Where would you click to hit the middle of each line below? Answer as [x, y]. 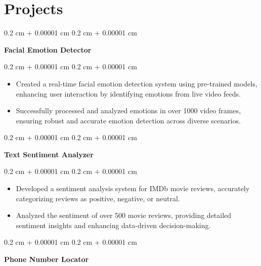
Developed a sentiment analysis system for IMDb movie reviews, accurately [133, 188]
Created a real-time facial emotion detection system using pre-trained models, [137, 83]
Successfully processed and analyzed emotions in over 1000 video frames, [128, 110]
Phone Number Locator [47, 259]
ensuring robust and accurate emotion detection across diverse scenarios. [128, 120]
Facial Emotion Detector [48, 49]
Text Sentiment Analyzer [49, 154]
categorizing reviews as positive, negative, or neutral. [98, 198]
